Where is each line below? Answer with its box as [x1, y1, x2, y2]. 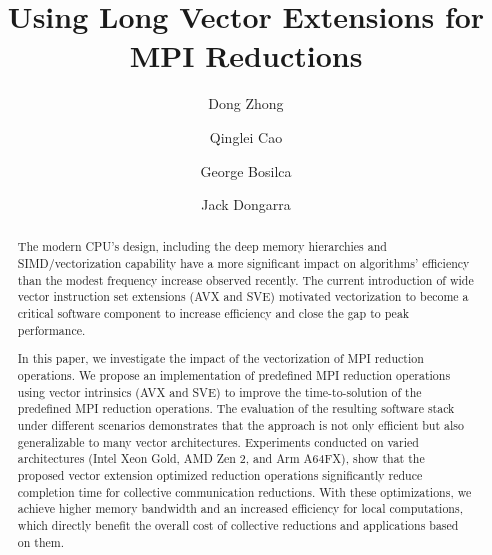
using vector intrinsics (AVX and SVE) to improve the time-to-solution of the [17, 383, 422, 400]
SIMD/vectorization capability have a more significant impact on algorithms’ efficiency [17, 255, 470, 272]
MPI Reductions [129, 35, 363, 76]
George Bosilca [200, 160, 292, 181]
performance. [17, 321, 86, 338]
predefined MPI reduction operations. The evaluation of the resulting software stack [17, 400, 455, 417]
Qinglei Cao [209, 126, 283, 147]
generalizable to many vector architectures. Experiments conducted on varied [17, 433, 419, 450]
